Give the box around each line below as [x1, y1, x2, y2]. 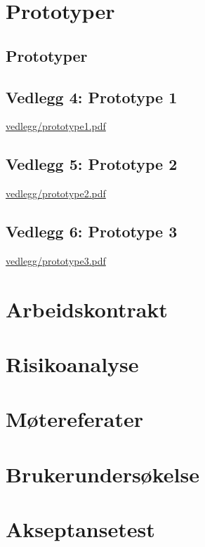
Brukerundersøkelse [6, 459, 199, 488]
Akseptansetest [6, 515, 155, 543]
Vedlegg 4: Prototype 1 [6, 86, 178, 107]
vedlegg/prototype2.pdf [6, 186, 106, 201]
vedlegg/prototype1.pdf [6, 119, 106, 133]
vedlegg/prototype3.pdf [6, 253, 106, 268]
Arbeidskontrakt [6, 294, 168, 323]
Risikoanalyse [6, 350, 139, 378]
